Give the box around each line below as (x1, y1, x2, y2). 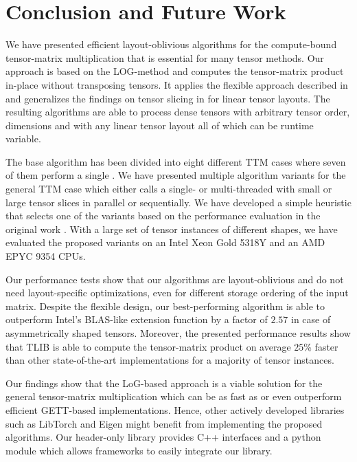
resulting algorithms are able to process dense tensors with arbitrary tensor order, (5, 104, 350, 119)
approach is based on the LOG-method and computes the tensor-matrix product (5, 64, 344, 78)
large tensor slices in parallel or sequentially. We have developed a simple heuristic (5, 195, 352, 209)
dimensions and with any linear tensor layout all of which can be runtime (5, 118, 314, 132)
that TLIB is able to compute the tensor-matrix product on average (5, 339, 291, 353)
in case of (291, 312, 331, 327)
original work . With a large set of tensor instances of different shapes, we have (5, 221, 338, 236)
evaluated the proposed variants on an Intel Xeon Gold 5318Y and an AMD (5, 235, 325, 250)
